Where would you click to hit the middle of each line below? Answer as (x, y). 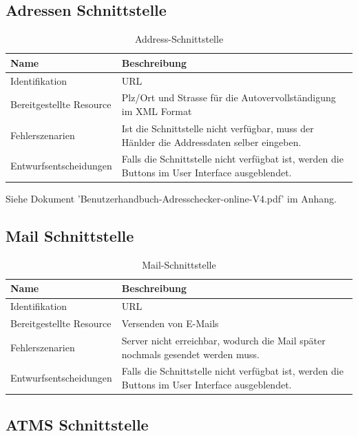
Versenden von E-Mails (170, 323)
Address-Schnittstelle (179, 39)
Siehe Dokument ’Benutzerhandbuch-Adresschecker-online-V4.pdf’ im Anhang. (171, 199)
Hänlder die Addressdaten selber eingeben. (211, 142)
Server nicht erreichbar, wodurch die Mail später (223, 340)
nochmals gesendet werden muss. (191, 354)
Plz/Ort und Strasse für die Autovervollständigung (229, 97)
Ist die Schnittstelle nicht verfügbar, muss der (218, 128)
